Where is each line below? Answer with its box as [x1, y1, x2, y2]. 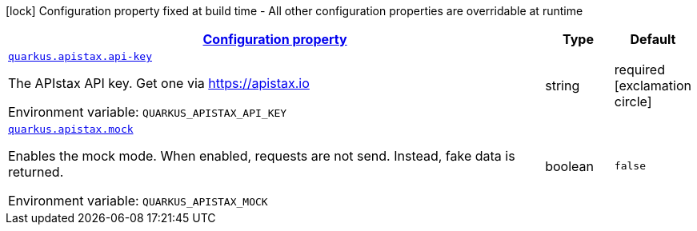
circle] [614, 93, 652, 110]
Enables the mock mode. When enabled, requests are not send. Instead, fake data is [8, 148, 515, 164]
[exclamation [614, 77, 691, 94]
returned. [8, 164, 64, 180]
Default [630, 31, 676, 47]
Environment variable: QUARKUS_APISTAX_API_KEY [8, 104, 287, 120]
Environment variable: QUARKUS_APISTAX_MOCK [8, 193, 268, 209]
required [614, 61, 665, 78]
